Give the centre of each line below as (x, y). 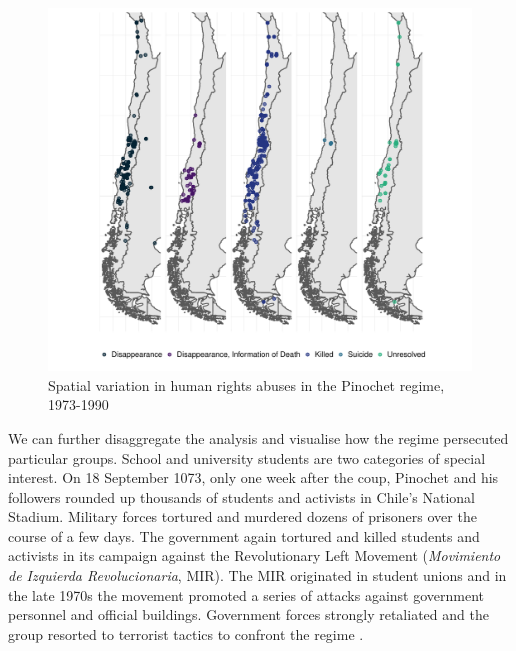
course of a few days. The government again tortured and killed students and (244, 535)
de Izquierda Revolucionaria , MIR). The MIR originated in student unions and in (257, 575)
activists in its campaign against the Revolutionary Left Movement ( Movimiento (254, 555)
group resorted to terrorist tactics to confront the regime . (186, 633)
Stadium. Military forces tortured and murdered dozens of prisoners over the (242, 516)
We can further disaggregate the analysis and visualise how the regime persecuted (258, 437)
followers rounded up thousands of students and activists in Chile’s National (242, 496)
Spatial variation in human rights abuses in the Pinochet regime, (246, 384)
